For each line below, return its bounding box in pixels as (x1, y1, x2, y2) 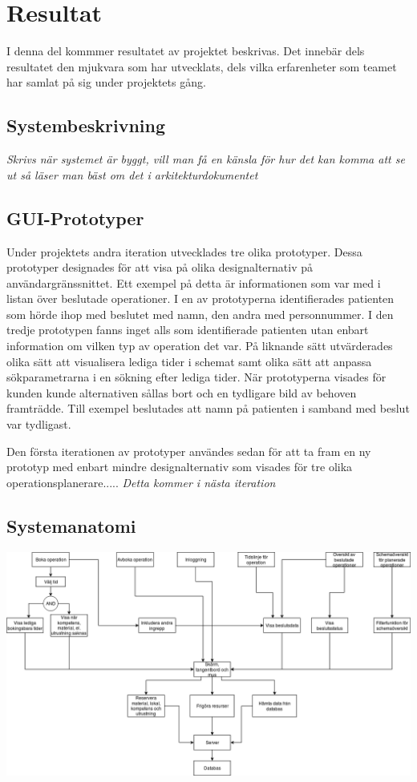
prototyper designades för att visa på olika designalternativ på (6, 259, 314, 276)
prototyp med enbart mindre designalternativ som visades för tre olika (6, 458, 353, 475)
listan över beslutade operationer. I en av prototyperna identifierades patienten (6, 290, 395, 307)
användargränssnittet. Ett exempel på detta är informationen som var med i (6, 274, 381, 291)
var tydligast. (6, 416, 71, 433)
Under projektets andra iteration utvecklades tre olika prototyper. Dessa (6, 243, 362, 260)
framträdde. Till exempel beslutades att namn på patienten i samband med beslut (6, 400, 410, 417)
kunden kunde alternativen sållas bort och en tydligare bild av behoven (6, 384, 357, 401)
